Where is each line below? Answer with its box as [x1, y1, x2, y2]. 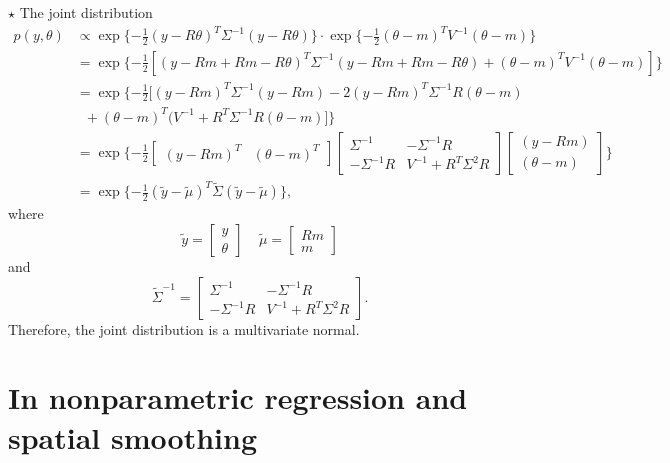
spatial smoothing [8, 416, 257, 457]
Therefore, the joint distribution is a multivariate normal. [8, 318, 360, 339]
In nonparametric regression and [8, 377, 468, 418]
